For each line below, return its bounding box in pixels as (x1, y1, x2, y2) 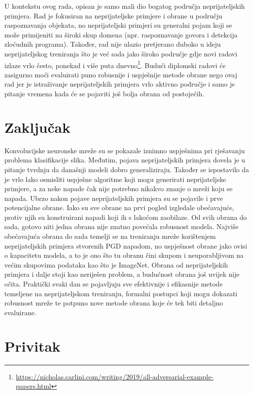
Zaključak (4, 117, 70, 137)
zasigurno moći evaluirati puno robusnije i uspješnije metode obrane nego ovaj (4, 69, 237, 79)
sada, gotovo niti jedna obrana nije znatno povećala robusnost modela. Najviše (4, 221, 238, 232)
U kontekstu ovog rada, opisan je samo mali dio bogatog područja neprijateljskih (4, 1, 245, 11)
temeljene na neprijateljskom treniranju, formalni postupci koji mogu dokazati (4, 288, 237, 298)
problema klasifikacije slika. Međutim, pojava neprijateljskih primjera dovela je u (4, 155, 245, 165)
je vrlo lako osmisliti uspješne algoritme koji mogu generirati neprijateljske (4, 174, 226, 184)
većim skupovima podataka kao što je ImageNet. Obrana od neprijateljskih (4, 259, 228, 269)
